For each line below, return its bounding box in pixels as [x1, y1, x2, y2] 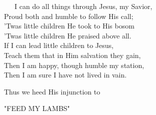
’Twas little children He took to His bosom [4, 20, 134, 31]
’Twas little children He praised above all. [4, 30, 131, 40]
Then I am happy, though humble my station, [4, 59, 144, 70]
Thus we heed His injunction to [4, 86, 100, 96]
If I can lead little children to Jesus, [4, 40, 113, 50]
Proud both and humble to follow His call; [4, 10, 133, 21]
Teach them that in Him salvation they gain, [4, 49, 141, 60]
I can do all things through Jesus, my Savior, [14, 1, 152, 11]
